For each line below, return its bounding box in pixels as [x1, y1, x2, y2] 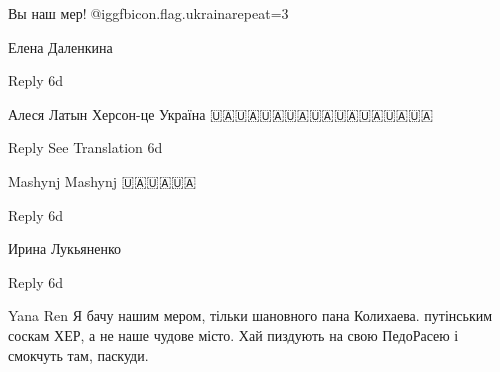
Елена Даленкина [8, 36, 113, 57]
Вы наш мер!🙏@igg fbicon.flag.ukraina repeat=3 [8, 3, 289, 23]
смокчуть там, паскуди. [8, 344, 149, 365]
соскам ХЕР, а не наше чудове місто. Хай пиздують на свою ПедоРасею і [8, 324, 459, 345]
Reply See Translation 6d [8, 137, 163, 158]
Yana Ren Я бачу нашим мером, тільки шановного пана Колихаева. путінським [8, 305, 493, 326]
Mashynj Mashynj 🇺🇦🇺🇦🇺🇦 [8, 170, 197, 191]
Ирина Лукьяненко [8, 238, 122, 259]
